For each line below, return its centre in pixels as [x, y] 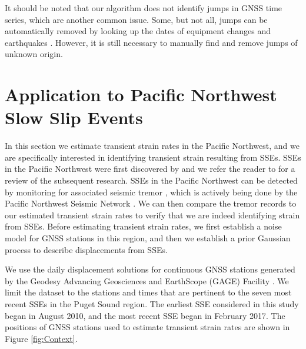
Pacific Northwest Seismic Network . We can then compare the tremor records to [151, 203]
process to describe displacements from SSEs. [86, 249]
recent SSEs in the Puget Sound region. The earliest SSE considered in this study [152, 304]
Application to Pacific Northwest [141, 94]
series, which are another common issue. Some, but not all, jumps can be [136, 19]
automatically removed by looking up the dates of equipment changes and [138, 31]
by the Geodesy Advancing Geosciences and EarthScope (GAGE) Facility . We [147, 280]
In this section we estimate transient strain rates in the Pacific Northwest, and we [152, 146]
